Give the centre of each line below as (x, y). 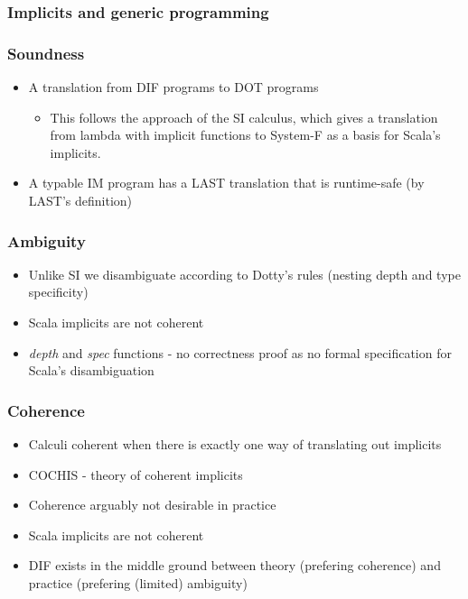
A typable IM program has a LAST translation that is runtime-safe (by (226, 183)
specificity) (58, 292)
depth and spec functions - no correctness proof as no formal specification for (240, 352)
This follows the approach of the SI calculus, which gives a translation (244, 117)
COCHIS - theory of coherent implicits (136, 474)
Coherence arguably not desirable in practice (152, 505)
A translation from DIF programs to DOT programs (173, 87)
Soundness (46, 53)
